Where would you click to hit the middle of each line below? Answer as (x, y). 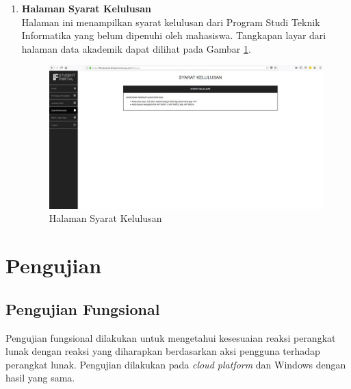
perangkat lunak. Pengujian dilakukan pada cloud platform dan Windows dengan (176, 364)
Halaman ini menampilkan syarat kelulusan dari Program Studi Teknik (171, 22)
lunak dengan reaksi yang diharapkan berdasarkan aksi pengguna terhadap (163, 351)
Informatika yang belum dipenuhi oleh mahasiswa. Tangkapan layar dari (174, 35)
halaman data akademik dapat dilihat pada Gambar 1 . (136, 48)
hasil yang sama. (40, 378)
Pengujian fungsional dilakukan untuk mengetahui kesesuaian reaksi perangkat (171, 337)
